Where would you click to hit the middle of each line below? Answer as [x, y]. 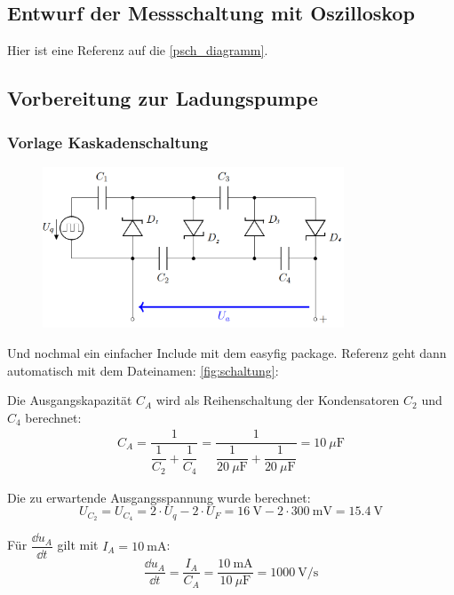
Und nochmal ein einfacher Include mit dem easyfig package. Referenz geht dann [227, 353]
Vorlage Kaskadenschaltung [108, 142]
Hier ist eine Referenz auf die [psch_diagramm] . [138, 50]
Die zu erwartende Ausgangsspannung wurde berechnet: [159, 497]
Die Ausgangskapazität [70, 400]
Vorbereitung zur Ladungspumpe [163, 98]
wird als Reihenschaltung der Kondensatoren [278, 400]
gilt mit [78, 545]
